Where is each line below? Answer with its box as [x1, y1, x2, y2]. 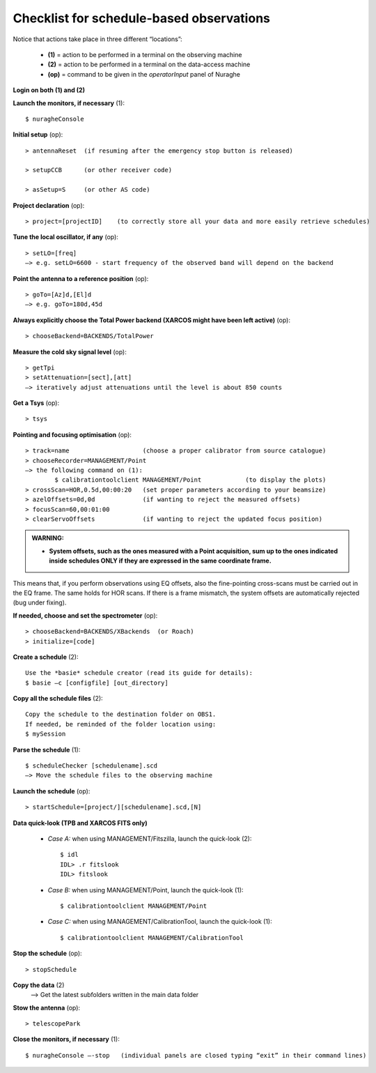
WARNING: [31, 534, 64, 542]
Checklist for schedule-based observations [13, 10, 271, 26]
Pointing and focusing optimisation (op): [13, 430, 132, 439]
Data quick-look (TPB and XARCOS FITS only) [13, 819, 148, 827]
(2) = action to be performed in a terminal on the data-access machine [47, 60, 251, 69]
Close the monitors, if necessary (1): [13, 1035, 120, 1044]
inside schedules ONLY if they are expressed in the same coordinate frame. [49, 556, 272, 565]
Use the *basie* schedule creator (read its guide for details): [25, 669, 253, 677]
